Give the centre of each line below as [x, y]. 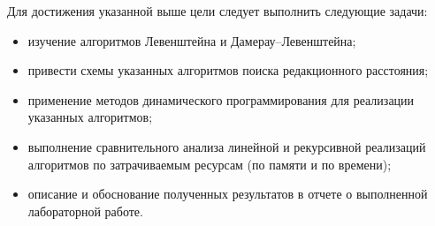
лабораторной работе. [85, 211]
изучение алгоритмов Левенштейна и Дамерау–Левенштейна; [192, 40]
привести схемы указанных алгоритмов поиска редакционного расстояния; [228, 70]
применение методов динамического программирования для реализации [221, 99]
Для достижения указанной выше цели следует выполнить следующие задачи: [217, 11]
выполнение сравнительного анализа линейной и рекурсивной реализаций [227, 146]
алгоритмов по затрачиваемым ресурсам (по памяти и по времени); [210, 164]
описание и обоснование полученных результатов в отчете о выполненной [228, 194]
